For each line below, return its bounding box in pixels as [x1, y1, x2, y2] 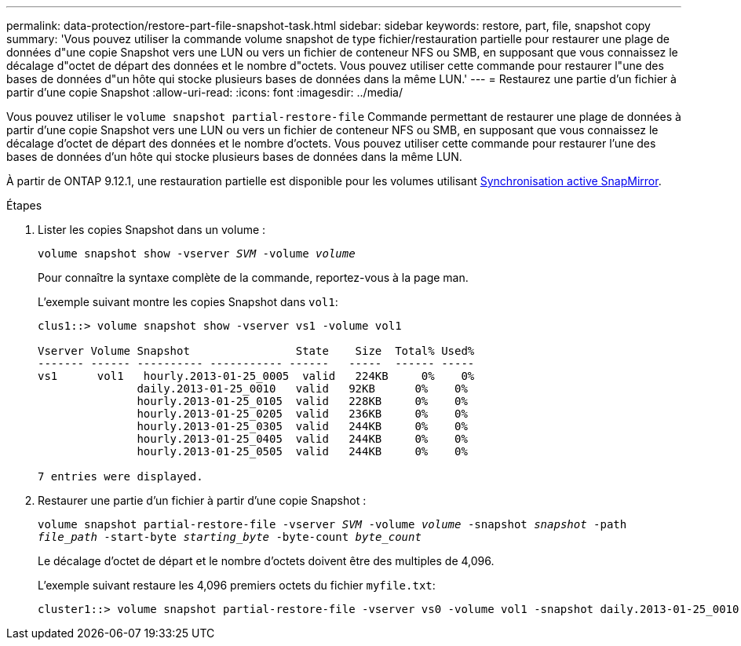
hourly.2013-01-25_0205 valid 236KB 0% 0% [137, 407, 468, 420]
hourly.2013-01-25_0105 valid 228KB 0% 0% [137, 395, 468, 407]
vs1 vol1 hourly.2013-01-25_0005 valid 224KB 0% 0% [38, 370, 475, 382]
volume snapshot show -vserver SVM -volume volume [38, 247, 356, 260]
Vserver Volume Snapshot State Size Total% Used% [38, 345, 475, 357]
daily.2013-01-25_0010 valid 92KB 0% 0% [137, 382, 468, 395]
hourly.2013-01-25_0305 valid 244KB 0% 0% [137, 420, 468, 432]
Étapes [6, 199, 42, 212]
